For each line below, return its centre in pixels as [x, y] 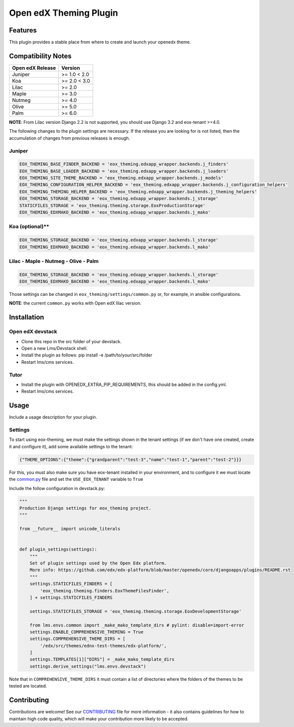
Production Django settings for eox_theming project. [85, 508]
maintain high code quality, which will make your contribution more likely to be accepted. [99, 719]
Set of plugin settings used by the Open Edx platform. [98, 563]
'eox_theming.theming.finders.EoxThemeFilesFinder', [105, 591]
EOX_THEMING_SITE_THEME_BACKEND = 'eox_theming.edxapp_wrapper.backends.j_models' [122, 178]
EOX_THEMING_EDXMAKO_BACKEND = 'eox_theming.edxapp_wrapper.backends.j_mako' [115, 212]
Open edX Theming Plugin [64, 13]
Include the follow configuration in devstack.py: [57, 488]
